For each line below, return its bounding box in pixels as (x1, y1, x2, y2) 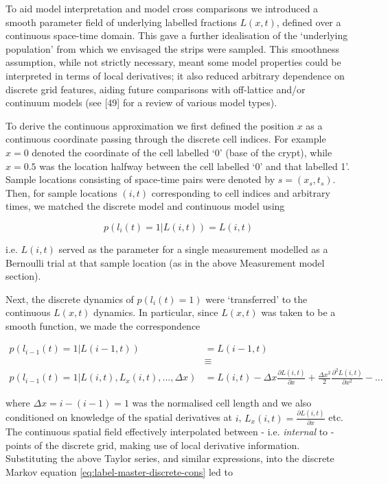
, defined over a (276, 14, 341, 29)
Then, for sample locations (5, 185, 117, 199)
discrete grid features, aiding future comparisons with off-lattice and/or (5, 82, 306, 96)
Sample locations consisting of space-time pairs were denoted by (5, 172, 275, 186)
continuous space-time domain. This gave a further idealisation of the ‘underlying (5, 28, 348, 43)
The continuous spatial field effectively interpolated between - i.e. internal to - (5, 424, 334, 439)
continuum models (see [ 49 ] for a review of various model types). (5, 95, 277, 110)
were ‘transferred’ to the (205, 291, 308, 306)
